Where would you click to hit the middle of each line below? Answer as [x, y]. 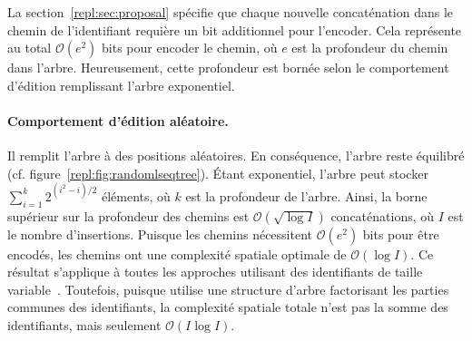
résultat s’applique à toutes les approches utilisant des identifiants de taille [215, 272]
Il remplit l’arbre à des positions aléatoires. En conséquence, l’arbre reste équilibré [236, 156]
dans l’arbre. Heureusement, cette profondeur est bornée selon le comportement [228, 68]
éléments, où [136, 195]
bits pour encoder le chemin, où [190, 48]
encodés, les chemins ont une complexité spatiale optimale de [177, 253]
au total [29, 48]
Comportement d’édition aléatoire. [118, 120]
